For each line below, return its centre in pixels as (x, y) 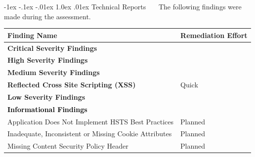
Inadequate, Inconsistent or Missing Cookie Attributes (90, 134)
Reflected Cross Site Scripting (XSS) (72, 85)
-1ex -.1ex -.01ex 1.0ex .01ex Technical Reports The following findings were (123, 6)
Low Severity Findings (46, 97)
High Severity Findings (48, 60)
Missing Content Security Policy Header (68, 146)
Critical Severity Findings (52, 48)
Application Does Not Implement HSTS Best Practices (91, 121)
